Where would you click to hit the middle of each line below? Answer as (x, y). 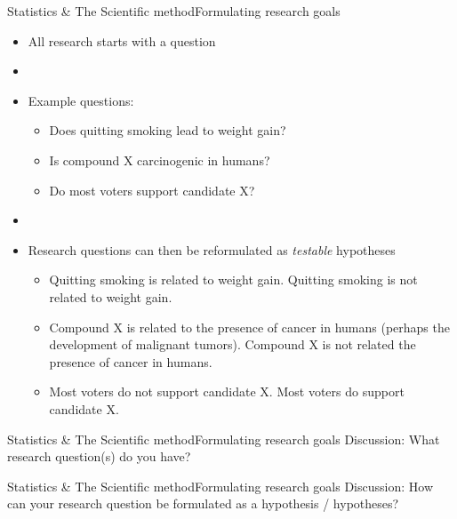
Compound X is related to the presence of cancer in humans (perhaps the (249, 327)
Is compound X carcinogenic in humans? (160, 160)
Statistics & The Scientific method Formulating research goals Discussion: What (224, 439)
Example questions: (81, 100)
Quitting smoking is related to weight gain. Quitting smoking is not (233, 279)
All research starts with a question (122, 40)
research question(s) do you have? (99, 456)
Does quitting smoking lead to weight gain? (168, 130)
